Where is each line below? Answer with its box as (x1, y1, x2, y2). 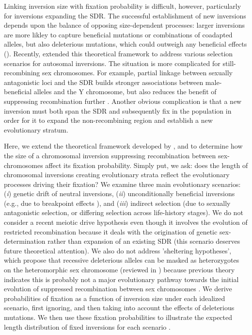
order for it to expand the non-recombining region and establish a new (4, 115, 213, 125)
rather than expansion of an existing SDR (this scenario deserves (47, 236, 240, 246)
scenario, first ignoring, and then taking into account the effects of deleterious (4, 302, 235, 313)
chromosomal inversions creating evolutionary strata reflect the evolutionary (4, 169, 230, 180)
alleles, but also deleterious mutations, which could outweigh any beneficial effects (4, 39, 247, 49)
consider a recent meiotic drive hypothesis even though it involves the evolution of (4, 217, 248, 227)
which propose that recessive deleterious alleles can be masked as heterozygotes (4, 255, 239, 265)
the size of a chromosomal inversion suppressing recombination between (4, 150, 216, 160)
